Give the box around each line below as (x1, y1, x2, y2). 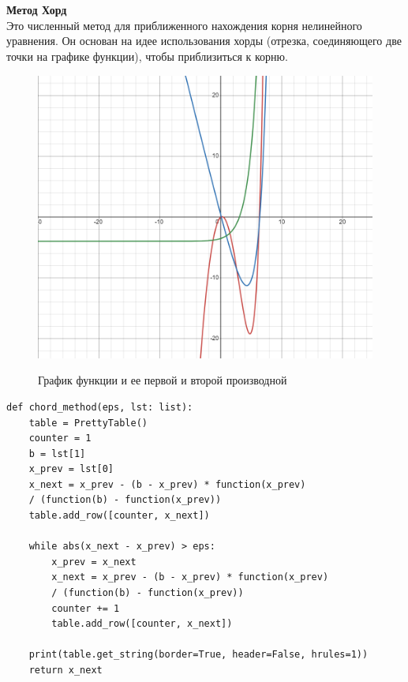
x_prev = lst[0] (28, 463, 114, 475)
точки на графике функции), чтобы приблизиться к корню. (6, 47, 288, 64)
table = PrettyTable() (28, 417, 148, 429)
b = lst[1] (28, 448, 86, 459)
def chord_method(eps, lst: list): (6, 401, 193, 413)
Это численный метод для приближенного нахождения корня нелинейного (6, 17, 362, 33)
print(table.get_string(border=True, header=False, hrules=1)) (28, 649, 369, 661)
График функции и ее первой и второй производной (38, 372, 287, 388)
